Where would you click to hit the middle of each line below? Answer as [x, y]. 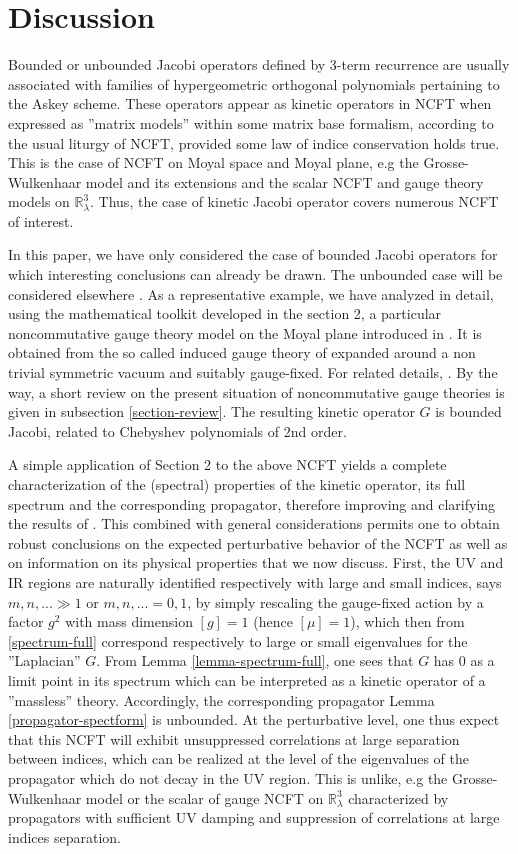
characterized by [398, 797]
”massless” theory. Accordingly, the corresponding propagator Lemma [221, 699]
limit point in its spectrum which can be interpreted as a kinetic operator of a [247, 679]
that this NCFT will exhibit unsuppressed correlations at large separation [234, 738]
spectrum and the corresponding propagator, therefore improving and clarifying [252, 503]
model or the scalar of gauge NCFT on [204, 797]
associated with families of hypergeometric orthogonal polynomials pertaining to [254, 83]
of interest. [41, 220]
